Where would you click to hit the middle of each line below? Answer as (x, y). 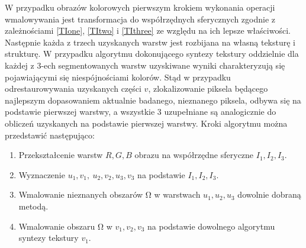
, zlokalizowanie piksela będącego (208, 88)
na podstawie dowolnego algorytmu (211, 226)
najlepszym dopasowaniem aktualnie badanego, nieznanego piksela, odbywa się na (153, 100)
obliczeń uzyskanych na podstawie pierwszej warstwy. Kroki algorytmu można (146, 123)
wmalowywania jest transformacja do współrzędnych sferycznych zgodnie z (140, 19)
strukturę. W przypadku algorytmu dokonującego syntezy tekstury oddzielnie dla (152, 54)
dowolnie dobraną (269, 194)
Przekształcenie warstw (61, 155)
